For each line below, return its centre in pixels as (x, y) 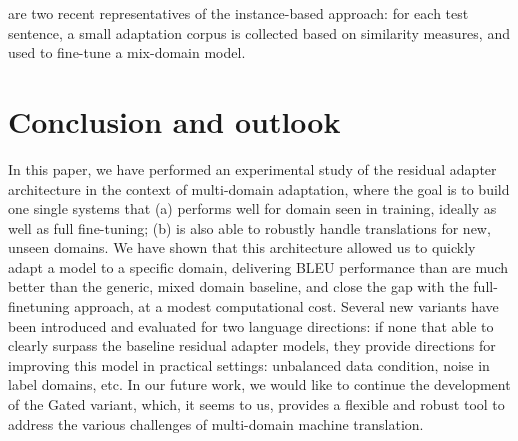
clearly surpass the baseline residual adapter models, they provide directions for (252, 345)
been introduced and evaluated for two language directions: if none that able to (251, 325)
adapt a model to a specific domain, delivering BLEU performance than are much (258, 266)
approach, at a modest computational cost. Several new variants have (286, 306)
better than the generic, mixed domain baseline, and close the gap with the (238, 286)
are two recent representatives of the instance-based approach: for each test (238, 13)
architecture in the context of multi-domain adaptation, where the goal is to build (259, 188)
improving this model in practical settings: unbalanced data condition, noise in (249, 364)
